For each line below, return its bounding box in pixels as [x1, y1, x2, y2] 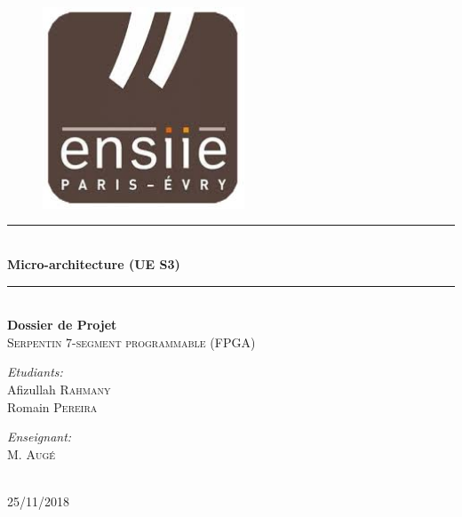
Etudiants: [7, 362, 63, 381]
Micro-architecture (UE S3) [7, 254, 180, 273]
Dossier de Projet [7, 315, 117, 334]
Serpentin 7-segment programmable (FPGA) [7, 332, 256, 351]
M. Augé [7, 444, 56, 463]
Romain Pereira [7, 397, 98, 416]
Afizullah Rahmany [7, 379, 111, 398]
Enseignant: [7, 427, 72, 446]
